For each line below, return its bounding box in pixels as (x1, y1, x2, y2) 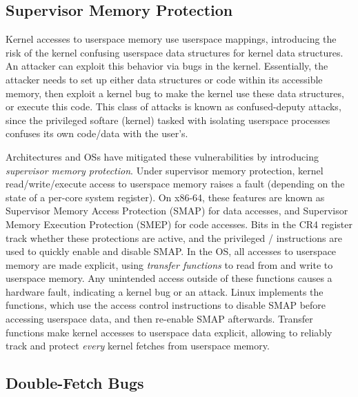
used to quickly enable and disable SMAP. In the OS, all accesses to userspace (6, 244, 337, 258)
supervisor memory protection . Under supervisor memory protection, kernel (6, 163, 324, 177)
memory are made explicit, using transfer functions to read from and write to (6, 257, 333, 272)
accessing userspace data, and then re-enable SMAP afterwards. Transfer (6, 312, 313, 326)
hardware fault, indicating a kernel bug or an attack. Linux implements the (6, 284, 324, 298)
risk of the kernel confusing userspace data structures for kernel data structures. (6, 45, 344, 59)
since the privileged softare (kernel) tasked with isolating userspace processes (6, 112, 330, 127)
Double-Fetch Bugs (6, 372, 144, 394)
